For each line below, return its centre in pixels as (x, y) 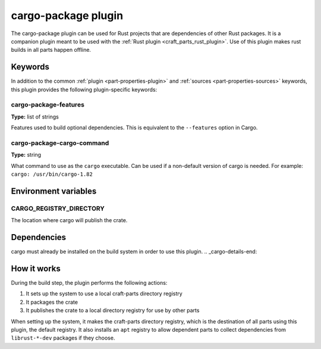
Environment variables (54, 191)
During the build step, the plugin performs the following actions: (89, 283)
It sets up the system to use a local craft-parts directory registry (104, 294)
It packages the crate (52, 302)
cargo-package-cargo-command (60, 143)
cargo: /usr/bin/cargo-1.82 (52, 174)
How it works (36, 268)
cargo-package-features (48, 105)
